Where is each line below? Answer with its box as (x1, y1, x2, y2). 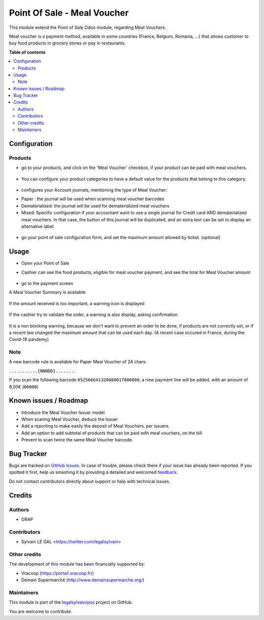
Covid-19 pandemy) (9, 336, 49, 342)
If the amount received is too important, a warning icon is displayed (9, 300, 145, 306)
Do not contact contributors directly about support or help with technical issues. (9, 478, 171, 484)
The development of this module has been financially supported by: (9, 561, 145, 567)
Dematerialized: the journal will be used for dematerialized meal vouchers (21, 203, 170, 209)
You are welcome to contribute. (9, 608, 72, 614)
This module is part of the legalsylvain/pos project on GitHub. (9, 599, 133, 605)
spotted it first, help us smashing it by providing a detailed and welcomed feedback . (9, 469, 178, 475)
